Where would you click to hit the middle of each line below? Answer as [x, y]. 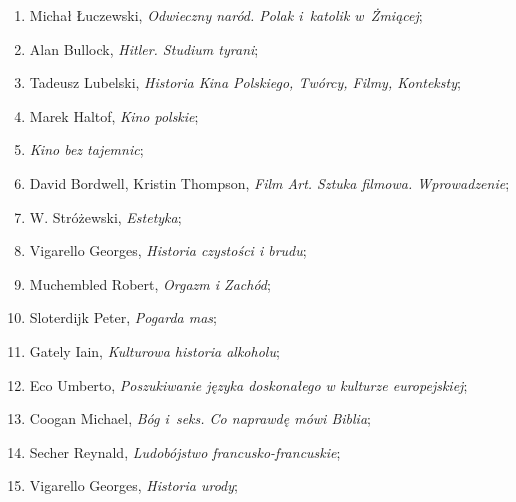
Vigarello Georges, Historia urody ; [133, 485]
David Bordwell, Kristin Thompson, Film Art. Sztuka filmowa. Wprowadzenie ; [269, 182]
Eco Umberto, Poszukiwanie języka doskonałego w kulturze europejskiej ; [248, 384]
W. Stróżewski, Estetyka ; [105, 216]
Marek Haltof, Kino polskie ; [114, 115]
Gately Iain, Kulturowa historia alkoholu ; [154, 350]
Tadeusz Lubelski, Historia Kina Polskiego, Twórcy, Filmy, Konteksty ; [245, 82]
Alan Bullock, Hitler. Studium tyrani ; [144, 48]
